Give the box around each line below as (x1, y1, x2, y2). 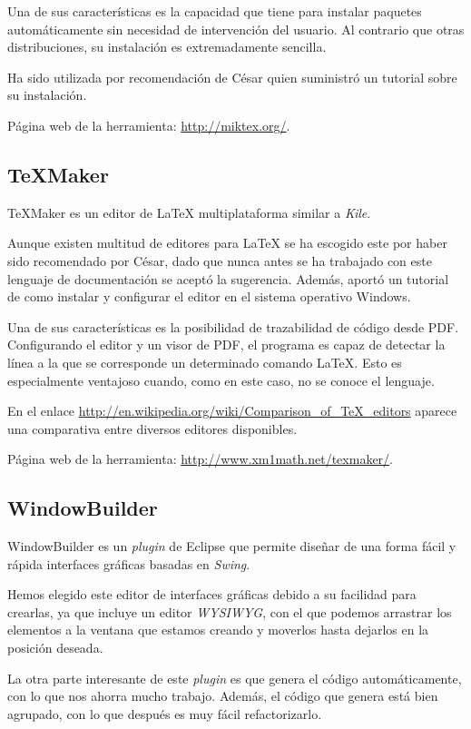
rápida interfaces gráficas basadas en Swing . (7, 554, 250, 573)
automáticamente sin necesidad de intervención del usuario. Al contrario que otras (7, 19, 465, 38)
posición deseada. (7, 638, 103, 657)
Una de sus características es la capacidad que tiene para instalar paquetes (7, 2, 422, 20)
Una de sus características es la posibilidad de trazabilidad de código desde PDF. (7, 317, 459, 336)
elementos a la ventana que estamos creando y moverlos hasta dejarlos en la (7, 620, 429, 639)
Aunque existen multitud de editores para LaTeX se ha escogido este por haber (7, 233, 447, 252)
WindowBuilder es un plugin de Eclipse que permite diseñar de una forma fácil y (7, 537, 456, 556)
